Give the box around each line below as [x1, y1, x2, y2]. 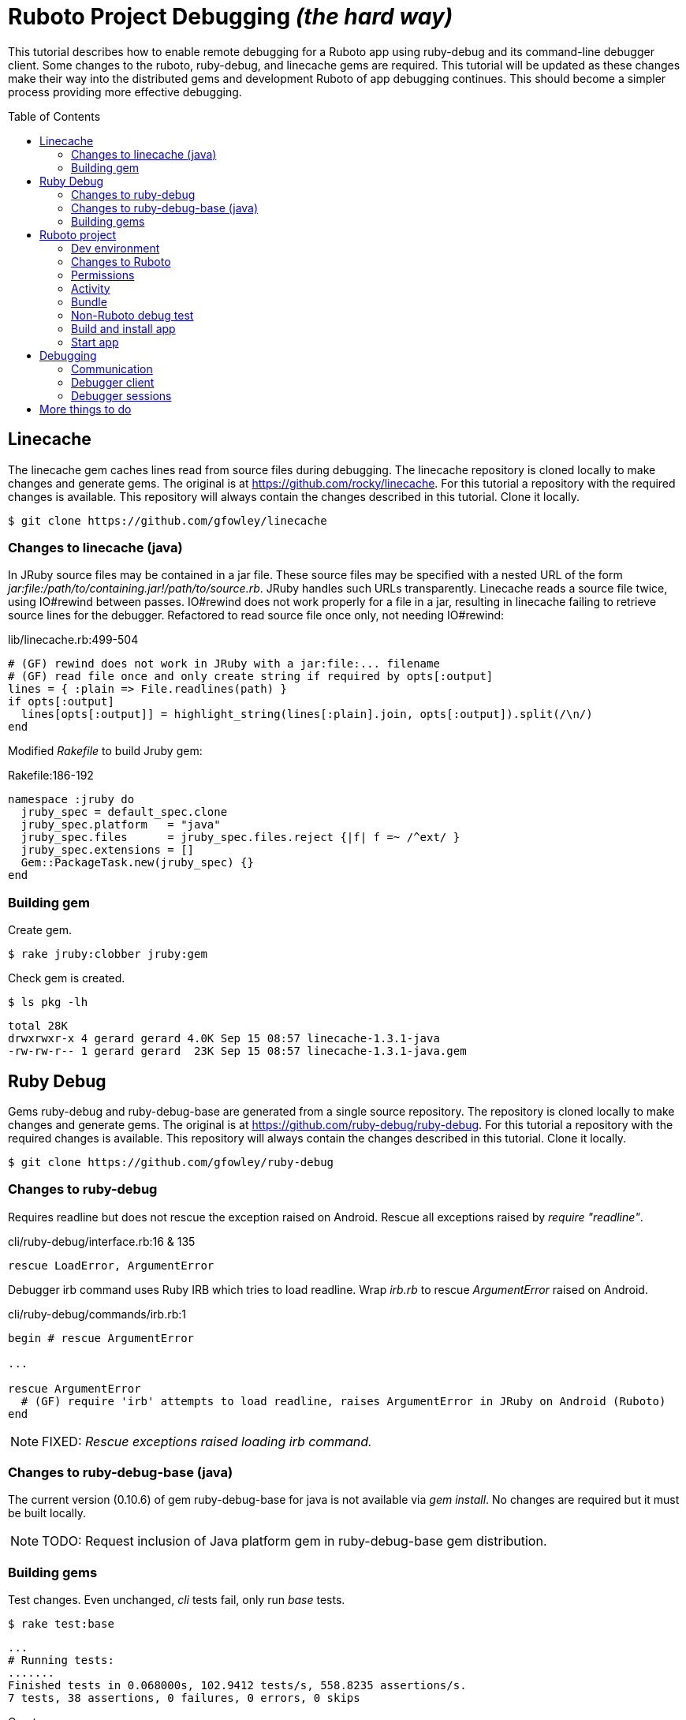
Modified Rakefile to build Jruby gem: [8, 744, 203, 758]
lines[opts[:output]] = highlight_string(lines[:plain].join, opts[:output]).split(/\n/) [21, 708, 593, 721]
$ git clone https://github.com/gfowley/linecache [8, 514, 327, 527]
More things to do [39, 402, 132, 416]
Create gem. [8, 923, 73, 937]
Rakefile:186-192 [8, 768, 94, 783]
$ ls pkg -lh [8, 996, 88, 1009]
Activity [71, 281, 110, 295]
